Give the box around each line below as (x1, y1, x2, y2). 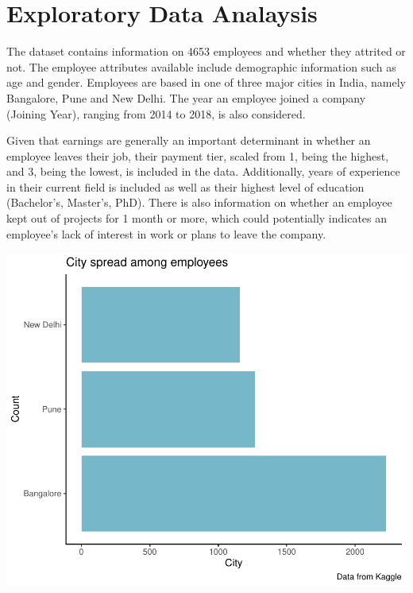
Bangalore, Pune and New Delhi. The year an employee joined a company (6, 89, 366, 106)
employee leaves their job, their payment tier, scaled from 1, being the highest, (6, 147, 389, 164)
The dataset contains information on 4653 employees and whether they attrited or (6, 43, 406, 60)
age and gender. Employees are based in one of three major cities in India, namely (6, 74, 407, 91)
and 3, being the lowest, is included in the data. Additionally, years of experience (6, 163, 400, 180)
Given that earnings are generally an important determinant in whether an (6, 132, 371, 149)
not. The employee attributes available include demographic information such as (6, 58, 396, 75)
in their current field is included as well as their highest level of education (6, 178, 365, 195)
